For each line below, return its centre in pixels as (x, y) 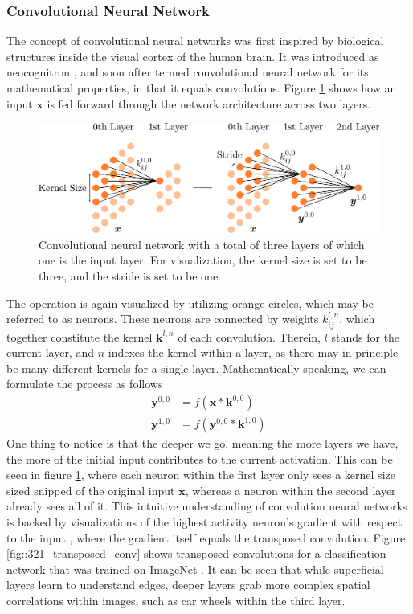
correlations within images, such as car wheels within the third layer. (176, 600)
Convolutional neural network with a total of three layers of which (202, 244)
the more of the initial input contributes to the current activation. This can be (200, 458)
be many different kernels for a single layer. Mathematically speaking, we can (196, 368)
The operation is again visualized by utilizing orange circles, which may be (190, 303)
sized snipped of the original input (91, 490)
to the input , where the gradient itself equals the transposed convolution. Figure (206, 537)
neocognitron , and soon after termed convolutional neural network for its (188, 72)
